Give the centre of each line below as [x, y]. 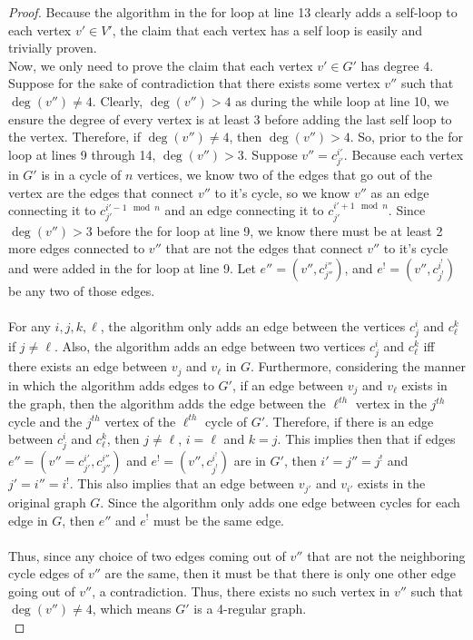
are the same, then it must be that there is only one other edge [281, 573]
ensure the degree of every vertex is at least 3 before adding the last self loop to [230, 118]
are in [250, 461]
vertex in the [391, 404]
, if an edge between [288, 384]
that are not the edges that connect [264, 248]
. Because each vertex [404, 154]
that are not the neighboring [386, 555]
